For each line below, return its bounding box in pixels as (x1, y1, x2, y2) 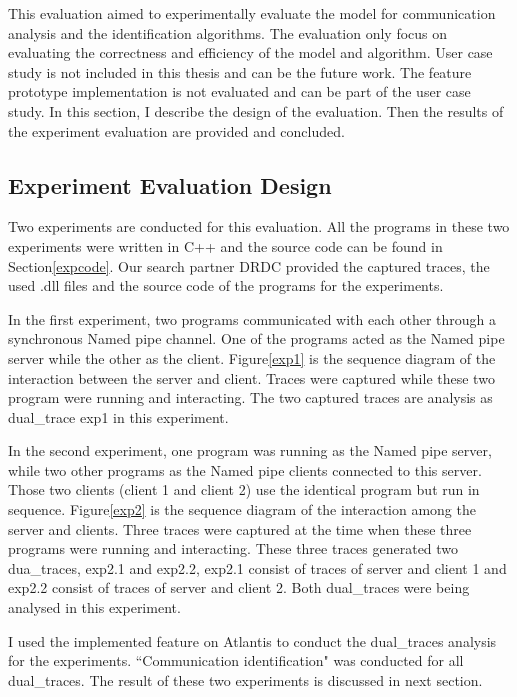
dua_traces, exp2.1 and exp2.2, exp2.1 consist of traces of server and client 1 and (8, 557, 507, 578)
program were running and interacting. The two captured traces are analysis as (8, 387, 493, 408)
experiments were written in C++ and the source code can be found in (8, 235, 443, 256)
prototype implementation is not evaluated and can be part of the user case (8, 81, 471, 102)
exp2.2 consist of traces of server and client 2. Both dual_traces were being (8, 577, 470, 598)
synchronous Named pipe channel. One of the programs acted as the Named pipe (8, 328, 505, 349)
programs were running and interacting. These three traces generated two (8, 538, 459, 559)
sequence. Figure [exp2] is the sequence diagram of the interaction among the (8, 499, 476, 520)
